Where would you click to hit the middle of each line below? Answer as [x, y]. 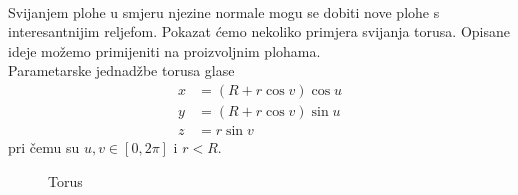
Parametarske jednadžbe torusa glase [121, 70]
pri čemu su [44, 147]
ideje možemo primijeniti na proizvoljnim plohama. [164, 50]
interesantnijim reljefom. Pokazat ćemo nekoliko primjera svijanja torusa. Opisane [259, 31]
